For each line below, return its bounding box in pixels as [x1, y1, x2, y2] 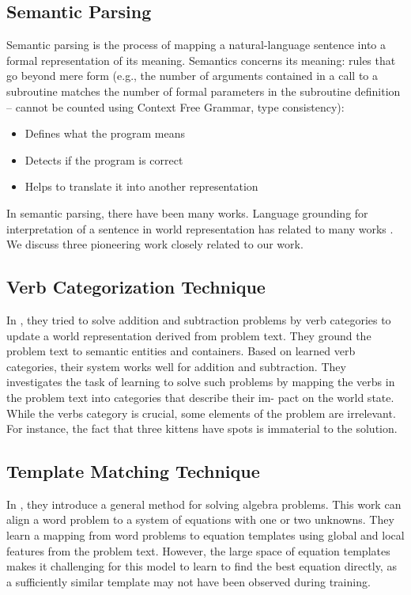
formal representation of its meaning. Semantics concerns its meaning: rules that [6, 51, 396, 68]
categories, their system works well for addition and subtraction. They [6, 358, 346, 374]
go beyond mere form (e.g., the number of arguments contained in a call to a [6, 67, 378, 84]
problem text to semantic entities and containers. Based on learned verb [6, 343, 356, 359]
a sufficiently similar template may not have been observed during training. [6, 573, 371, 589]
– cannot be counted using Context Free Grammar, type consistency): [6, 98, 345, 115]
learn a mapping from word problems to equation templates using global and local [6, 527, 405, 544]
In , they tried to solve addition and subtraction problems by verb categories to [6, 311, 391, 328]
